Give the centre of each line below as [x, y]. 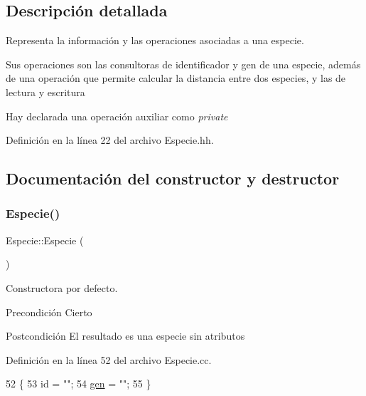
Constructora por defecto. [62, 287]
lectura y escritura [45, 92]
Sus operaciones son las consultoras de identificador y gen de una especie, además [183, 64]
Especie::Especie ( [45, 240]
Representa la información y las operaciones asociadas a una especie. [155, 40]
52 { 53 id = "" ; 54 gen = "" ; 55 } [79, 384]
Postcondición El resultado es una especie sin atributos [125, 336]
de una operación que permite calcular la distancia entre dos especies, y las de [176, 78]
